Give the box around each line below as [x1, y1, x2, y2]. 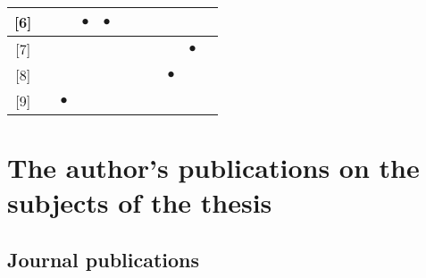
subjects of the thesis [7, 184, 272, 221]
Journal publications [7, 245, 200, 273]
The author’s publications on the [7, 149, 420, 186]
